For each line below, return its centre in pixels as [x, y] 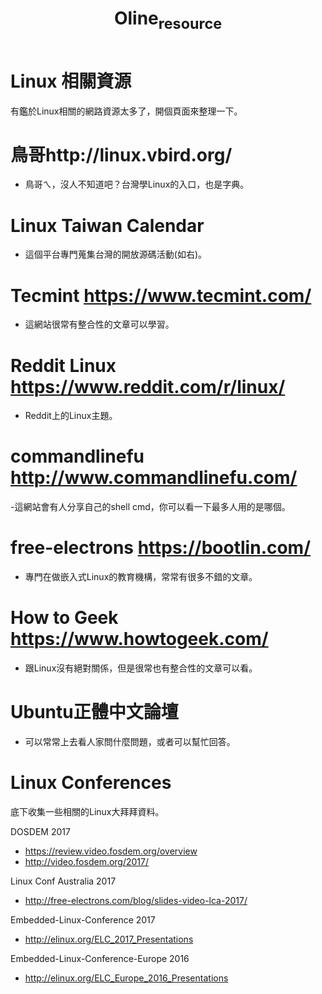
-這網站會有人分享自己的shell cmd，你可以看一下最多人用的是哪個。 [150, 507]
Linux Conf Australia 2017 [63, 881]
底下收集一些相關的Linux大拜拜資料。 [87, 811]
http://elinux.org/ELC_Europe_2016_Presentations [126, 978]
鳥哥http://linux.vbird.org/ [121, 154]
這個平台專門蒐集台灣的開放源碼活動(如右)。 [116, 254]
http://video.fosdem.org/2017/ [87, 861]
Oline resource [168, 20]
